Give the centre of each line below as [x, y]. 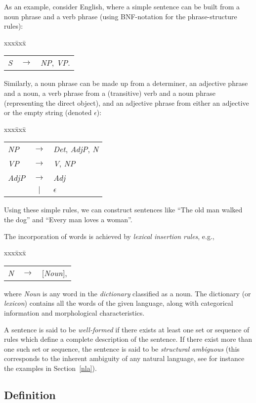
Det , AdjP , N [76, 149]
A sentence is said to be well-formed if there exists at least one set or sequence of [127, 329]
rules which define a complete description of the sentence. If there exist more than [128, 339]
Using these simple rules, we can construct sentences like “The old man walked [123, 210]
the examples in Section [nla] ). [50, 368]
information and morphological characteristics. [74, 312]
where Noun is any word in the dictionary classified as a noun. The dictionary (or [128, 293]
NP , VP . [55, 63]
